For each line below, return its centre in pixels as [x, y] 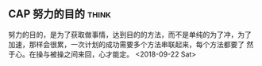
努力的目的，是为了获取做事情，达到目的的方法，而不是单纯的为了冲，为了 [130, 35]
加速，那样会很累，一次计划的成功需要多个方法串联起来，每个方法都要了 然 [131, 44]
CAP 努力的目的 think [60, 14]
